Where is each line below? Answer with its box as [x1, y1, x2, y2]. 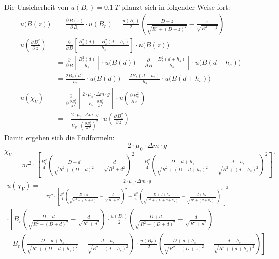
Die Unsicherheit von [4, 2, 69, 12]
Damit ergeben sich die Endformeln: [4, 132, 115, 143]
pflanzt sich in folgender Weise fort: [121, 2, 230, 12]
